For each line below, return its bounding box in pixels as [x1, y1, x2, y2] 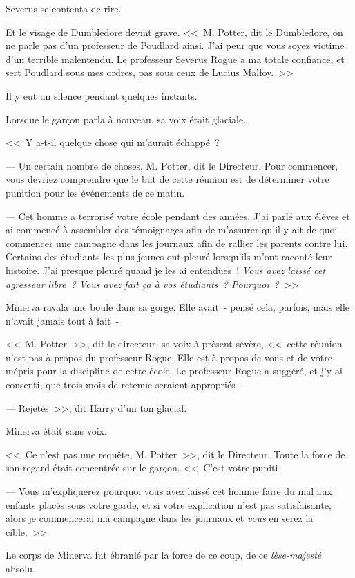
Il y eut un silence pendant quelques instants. [6, 88, 198, 102]
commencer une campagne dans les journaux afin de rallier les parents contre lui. [6, 235, 348, 250]
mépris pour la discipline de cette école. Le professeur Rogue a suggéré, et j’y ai [6, 363, 343, 378]
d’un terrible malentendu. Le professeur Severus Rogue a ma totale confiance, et [6, 51, 345, 66]
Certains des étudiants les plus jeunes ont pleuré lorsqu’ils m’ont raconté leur [6, 249, 332, 264]
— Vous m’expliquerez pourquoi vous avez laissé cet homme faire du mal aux [6, 484, 332, 498]
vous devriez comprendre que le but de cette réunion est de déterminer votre [6, 172, 329, 186]
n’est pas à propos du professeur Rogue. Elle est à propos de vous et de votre [6, 350, 332, 364]
